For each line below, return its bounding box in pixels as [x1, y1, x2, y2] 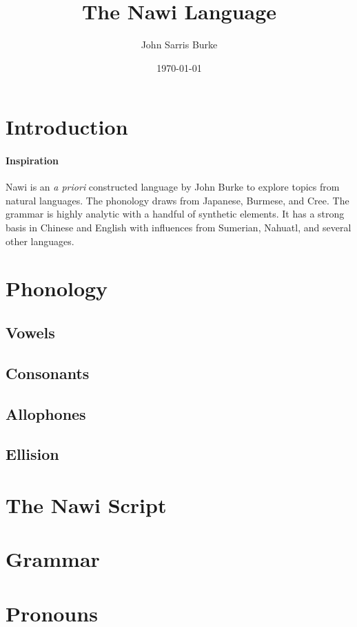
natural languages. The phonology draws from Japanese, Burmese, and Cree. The [6, 193, 349, 207]
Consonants [6, 362, 90, 383]
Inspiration [6, 153, 59, 168]
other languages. [6, 233, 74, 248]
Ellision [6, 443, 59, 465]
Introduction [6, 113, 128, 141]
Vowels [6, 322, 55, 343]
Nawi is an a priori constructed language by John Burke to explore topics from [6, 180, 340, 194]
